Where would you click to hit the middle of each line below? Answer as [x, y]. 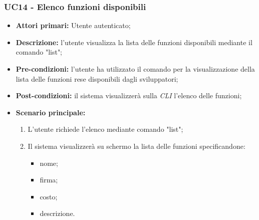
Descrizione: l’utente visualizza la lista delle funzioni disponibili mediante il [134, 42]
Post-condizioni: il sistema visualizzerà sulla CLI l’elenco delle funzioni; [129, 95]
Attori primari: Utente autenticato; [73, 25]
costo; [49, 196]
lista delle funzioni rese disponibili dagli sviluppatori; [97, 78]
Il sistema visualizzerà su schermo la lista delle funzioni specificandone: [137, 146]
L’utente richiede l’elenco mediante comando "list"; [105, 129]
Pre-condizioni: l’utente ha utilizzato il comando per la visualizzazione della [135, 69]
